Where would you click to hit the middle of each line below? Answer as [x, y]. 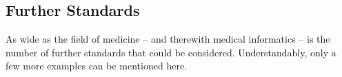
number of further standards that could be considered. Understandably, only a [171, 52]
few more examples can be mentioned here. [97, 66]
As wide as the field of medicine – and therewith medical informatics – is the [168, 39]
